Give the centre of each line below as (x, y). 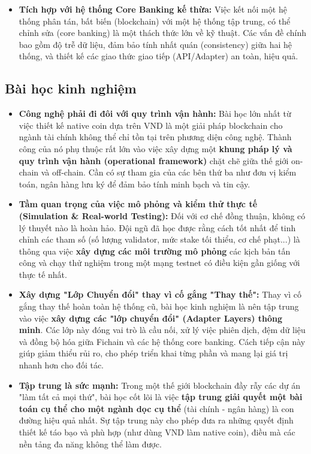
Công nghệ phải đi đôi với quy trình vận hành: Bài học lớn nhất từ (155, 113)
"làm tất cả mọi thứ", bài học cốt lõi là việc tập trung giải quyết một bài (161, 397)
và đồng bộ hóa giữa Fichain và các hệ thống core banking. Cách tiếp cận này (162, 341)
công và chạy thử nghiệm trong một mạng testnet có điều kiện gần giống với (159, 263)
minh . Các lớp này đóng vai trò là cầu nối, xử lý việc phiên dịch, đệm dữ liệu (162, 330)
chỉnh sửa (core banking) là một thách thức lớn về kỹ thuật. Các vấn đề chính (163, 33)
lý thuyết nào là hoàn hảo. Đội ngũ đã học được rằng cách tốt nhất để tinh (157, 227)
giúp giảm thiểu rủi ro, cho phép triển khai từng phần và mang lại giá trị (153, 353)
